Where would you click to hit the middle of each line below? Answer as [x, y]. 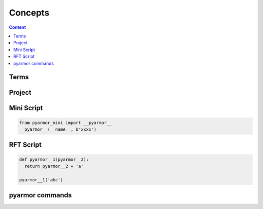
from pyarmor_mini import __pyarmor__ [66, 122]
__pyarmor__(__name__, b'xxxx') [58, 129]
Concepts [29, 13]
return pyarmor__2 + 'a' [54, 166]
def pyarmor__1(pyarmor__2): [54, 159]
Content [18, 27]
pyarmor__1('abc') [41, 180]
